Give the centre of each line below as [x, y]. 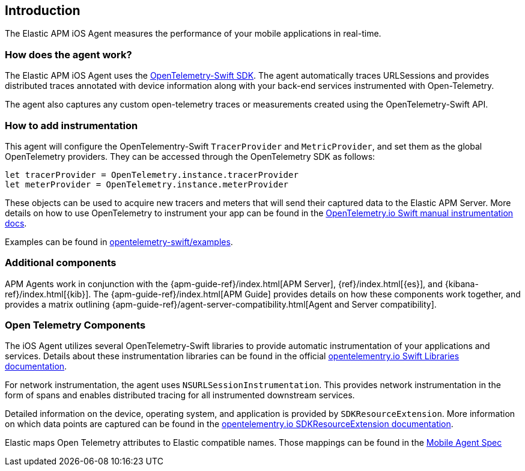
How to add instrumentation [71, 125]
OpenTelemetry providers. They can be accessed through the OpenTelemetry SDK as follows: [190, 156]
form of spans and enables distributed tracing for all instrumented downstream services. [180, 395]
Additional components [61, 263]
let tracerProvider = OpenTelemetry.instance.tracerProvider [152, 175]
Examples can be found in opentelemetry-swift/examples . [119, 242]
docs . [16, 223]
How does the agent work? [68, 54]
